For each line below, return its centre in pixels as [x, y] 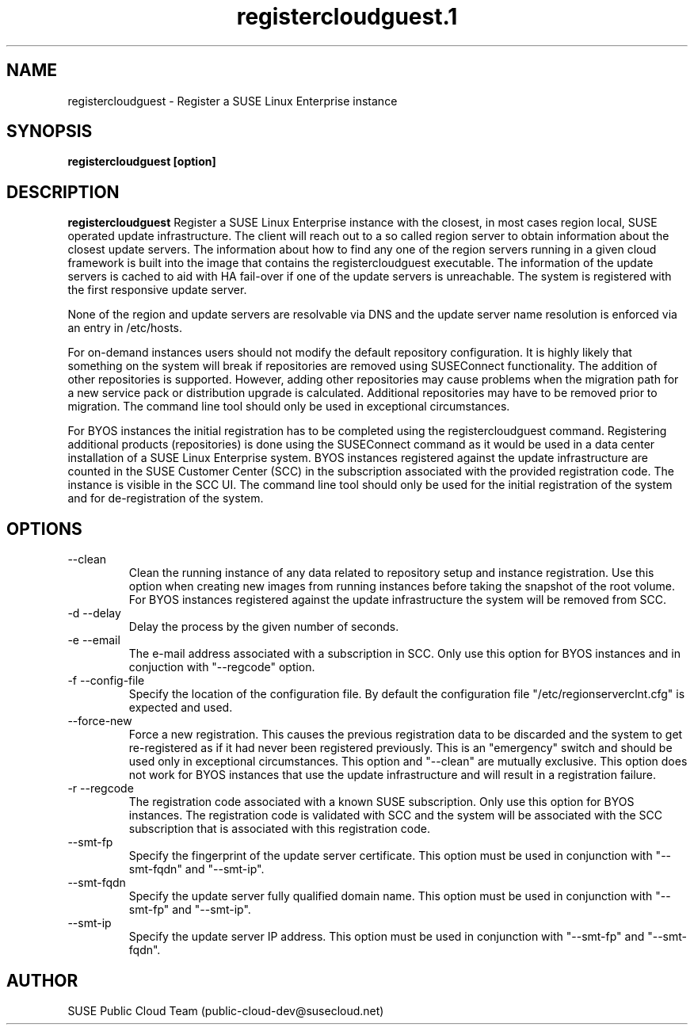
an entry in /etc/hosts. [125, 328]
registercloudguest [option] [142, 162]
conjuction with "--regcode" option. [222, 667]
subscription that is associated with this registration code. [279, 829]
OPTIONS [44, 529]
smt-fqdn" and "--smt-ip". [196, 869]
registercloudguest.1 [347, 17]
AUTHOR [42, 980]
